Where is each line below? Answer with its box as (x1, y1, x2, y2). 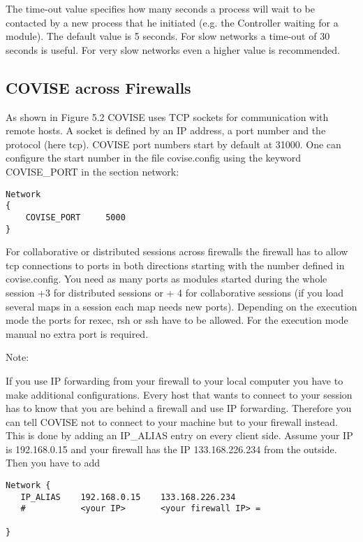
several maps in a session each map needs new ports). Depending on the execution (6, 299, 357, 313)
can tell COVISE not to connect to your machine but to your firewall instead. (6, 414, 338, 429)
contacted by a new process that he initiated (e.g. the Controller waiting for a (6, 15, 339, 29)
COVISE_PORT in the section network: (6, 164, 179, 178)
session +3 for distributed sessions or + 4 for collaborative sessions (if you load (6, 285, 344, 299)
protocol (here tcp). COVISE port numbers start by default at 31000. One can (6, 136, 341, 151)
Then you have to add (6, 455, 100, 470)
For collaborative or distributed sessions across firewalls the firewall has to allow (6, 244, 348, 259)
